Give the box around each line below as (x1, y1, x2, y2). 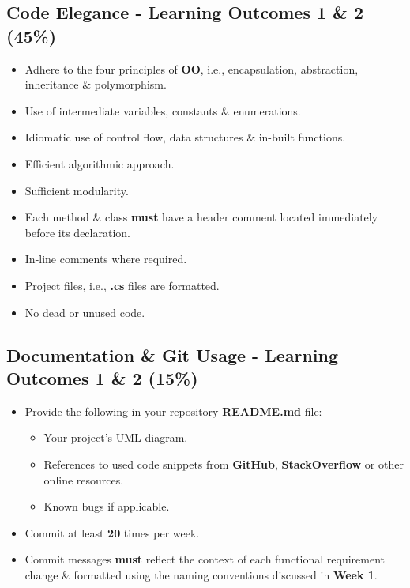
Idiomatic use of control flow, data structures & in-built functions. (24, 129, 346, 145)
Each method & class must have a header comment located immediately (24, 209, 378, 225)
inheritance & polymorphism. (24, 76, 167, 92)
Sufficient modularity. (24, 182, 129, 198)
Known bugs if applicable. (43, 498, 170, 514)
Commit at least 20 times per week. (24, 524, 200, 541)
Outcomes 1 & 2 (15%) (6, 365, 198, 390)
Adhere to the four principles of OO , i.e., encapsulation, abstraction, (24, 60, 359, 77)
